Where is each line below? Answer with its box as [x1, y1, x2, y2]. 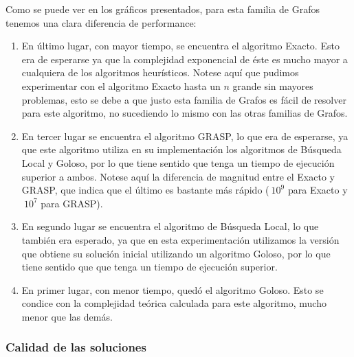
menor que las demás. [21, 309, 113, 323]
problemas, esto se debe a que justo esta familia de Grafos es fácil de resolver [21, 92, 346, 106]
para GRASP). [41, 196, 103, 210]
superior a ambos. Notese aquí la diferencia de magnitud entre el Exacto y [21, 169, 335, 183]
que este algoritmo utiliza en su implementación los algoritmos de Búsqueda [21, 142, 342, 157]
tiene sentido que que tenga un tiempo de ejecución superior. [21, 260, 278, 274]
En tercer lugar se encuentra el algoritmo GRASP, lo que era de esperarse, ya [21, 128, 349, 143]
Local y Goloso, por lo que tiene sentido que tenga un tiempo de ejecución [21, 155, 335, 170]
